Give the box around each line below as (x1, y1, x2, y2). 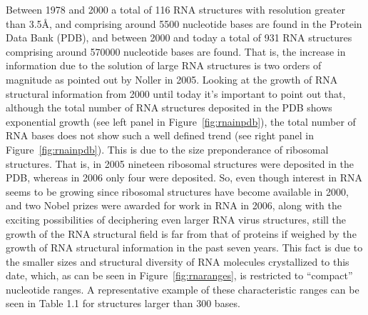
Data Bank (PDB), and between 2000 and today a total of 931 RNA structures (6, 30, 352, 45)
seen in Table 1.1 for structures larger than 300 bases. (6, 296, 240, 311)
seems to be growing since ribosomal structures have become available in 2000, (6, 184, 349, 199)
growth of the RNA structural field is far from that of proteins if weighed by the (6, 226, 357, 241)
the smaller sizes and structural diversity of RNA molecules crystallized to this (6, 254, 349, 269)
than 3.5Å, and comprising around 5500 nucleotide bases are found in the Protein (6, 16, 362, 31)
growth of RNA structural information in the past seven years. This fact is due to (6, 240, 363, 255)
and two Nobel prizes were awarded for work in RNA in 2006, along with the (6, 198, 342, 213)
